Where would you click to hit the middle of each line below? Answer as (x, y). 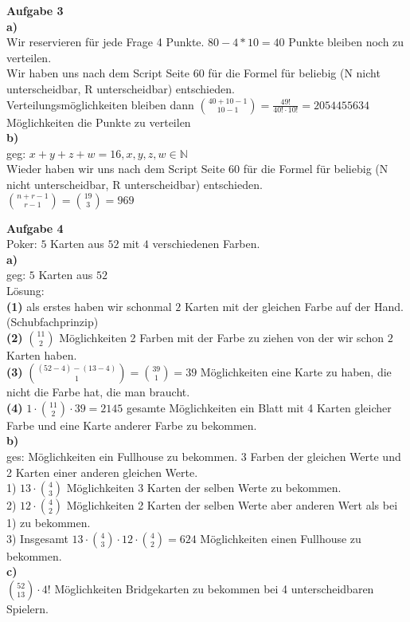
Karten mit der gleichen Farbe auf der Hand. (294, 306)
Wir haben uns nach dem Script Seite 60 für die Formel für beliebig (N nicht (193, 73)
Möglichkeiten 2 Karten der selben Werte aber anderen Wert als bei (232, 505)
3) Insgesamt (37, 538)
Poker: (22, 244)
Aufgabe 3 (35, 10)
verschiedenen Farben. (206, 244)
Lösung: (25, 290)
